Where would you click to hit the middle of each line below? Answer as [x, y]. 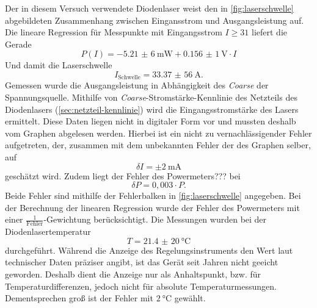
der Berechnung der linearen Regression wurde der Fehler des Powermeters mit [152, 207]
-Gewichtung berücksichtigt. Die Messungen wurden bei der [155, 219]
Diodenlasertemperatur [48, 231]
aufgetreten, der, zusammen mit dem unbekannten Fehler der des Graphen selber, [158, 145]
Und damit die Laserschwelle [59, 65]
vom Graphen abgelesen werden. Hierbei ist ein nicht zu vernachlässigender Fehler [158, 133]
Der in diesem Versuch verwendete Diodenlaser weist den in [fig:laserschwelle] [149, 8]
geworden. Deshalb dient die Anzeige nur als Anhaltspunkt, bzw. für [133, 274]
